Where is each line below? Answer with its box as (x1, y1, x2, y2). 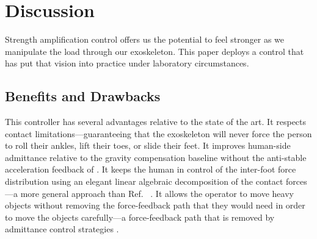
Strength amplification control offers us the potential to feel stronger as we (5, 33, 285, 46)
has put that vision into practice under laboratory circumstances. (5, 57, 249, 70)
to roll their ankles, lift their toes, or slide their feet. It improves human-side (5, 139, 291, 152)
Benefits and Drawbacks (5, 87, 161, 105)
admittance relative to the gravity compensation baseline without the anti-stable (5, 151, 307, 163)
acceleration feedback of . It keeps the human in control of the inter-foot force (5, 163, 296, 176)
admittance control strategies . (5, 223, 119, 235)
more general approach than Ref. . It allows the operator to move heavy (20, 187, 294, 199)
